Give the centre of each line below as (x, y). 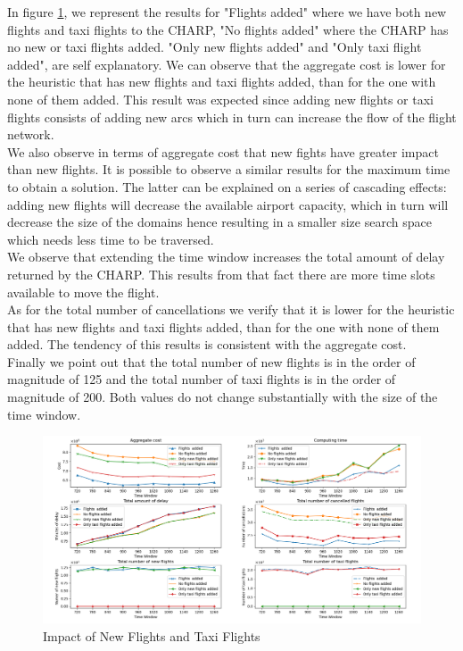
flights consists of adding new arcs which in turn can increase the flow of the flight (232, 117)
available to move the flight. (83, 292)
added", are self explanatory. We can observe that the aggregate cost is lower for (227, 64)
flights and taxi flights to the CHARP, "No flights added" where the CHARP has (228, 29)
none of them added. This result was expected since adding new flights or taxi (221, 99)
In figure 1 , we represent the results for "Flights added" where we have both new (227, 12)
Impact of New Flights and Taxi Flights (152, 635)
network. (31, 134)
